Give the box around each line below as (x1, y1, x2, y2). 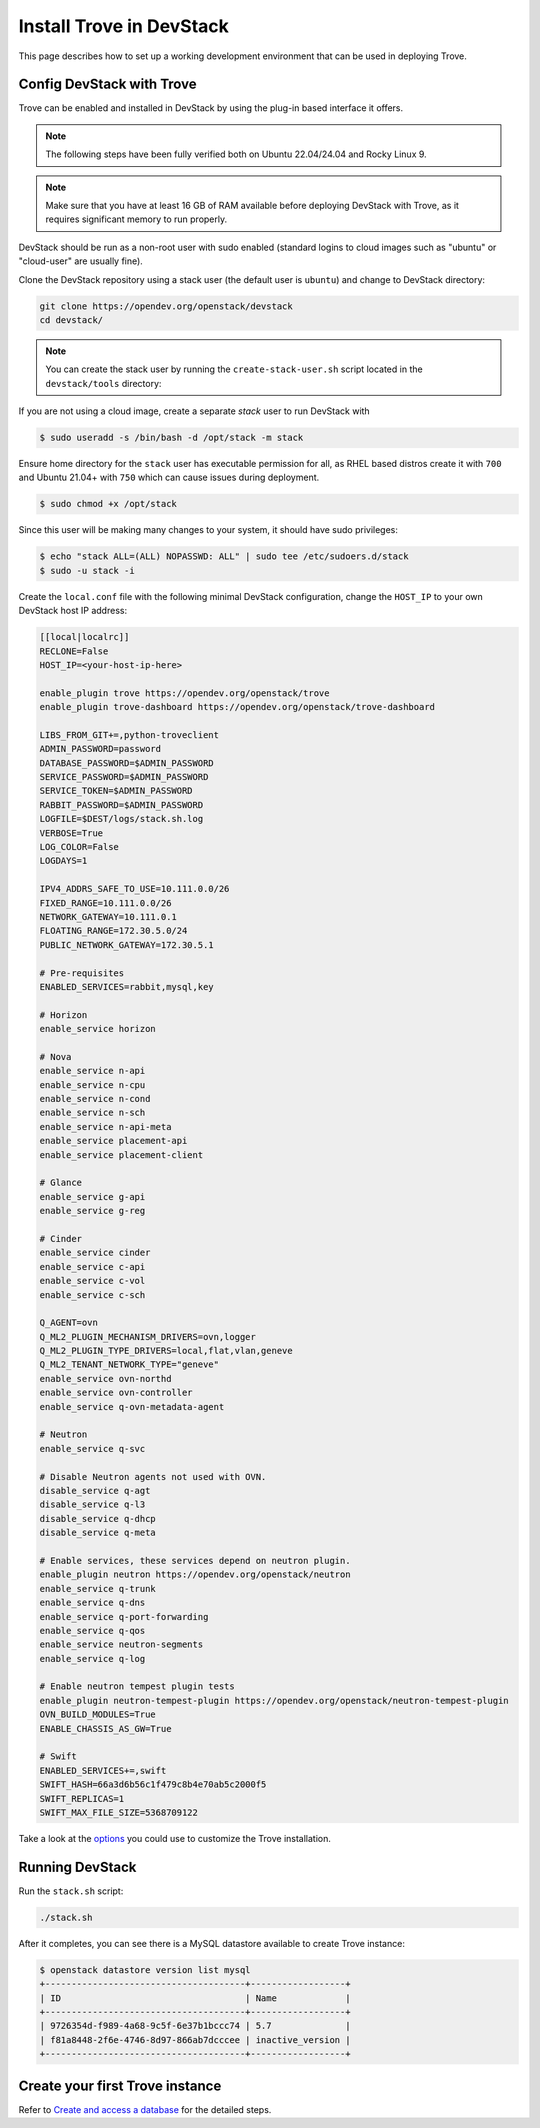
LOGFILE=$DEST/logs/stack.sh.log (39, 813, 204, 825)
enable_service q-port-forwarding (39, 1611, 209, 1622)
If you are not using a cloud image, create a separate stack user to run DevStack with (18, 405, 370, 417)
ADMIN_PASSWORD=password (39, 743, 162, 755)
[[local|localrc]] (39, 631, 130, 643)
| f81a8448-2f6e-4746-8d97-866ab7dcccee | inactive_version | (39, 2034, 351, 2045)
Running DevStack (18, 1858, 137, 1875)
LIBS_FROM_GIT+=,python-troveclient (39, 729, 220, 740)
